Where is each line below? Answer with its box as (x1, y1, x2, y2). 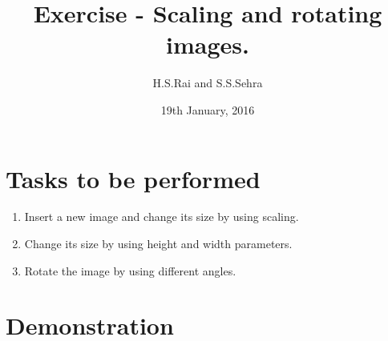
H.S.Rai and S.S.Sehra (152, 74, 263, 91)
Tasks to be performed (6, 162, 261, 195)
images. (166, 28, 249, 61)
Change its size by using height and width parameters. (24, 235, 293, 252)
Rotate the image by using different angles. (24, 262, 236, 279)
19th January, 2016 (160, 101, 255, 118)
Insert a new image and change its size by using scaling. (24, 208, 299, 225)
